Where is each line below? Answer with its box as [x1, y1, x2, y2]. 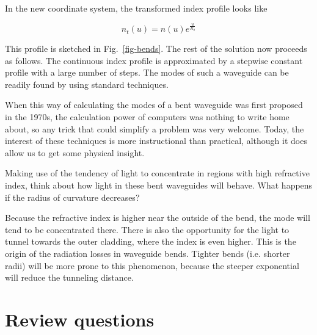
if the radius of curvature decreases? [5, 190, 140, 203]
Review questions [5, 306, 155, 331]
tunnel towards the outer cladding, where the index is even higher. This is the [5, 235, 296, 248]
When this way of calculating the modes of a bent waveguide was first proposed [5, 98, 303, 111]
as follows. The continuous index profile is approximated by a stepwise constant [5, 54, 303, 67]
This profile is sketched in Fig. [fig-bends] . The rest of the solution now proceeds [5, 42, 307, 55]
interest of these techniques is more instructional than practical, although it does [5, 134, 307, 147]
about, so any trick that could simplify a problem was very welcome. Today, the [5, 122, 304, 135]
